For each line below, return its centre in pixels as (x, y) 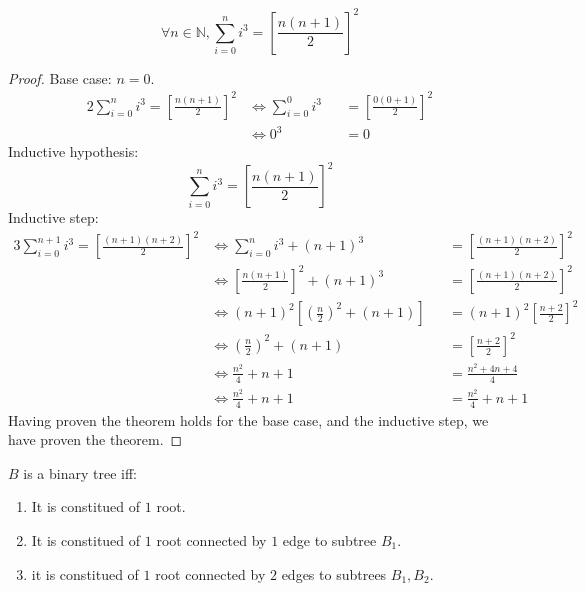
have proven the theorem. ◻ (95, 439)
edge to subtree (329, 539)
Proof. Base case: (60, 77)
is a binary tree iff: (80, 472)
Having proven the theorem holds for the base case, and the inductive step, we (248, 419)
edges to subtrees (334, 573)
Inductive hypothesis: (73, 151)
